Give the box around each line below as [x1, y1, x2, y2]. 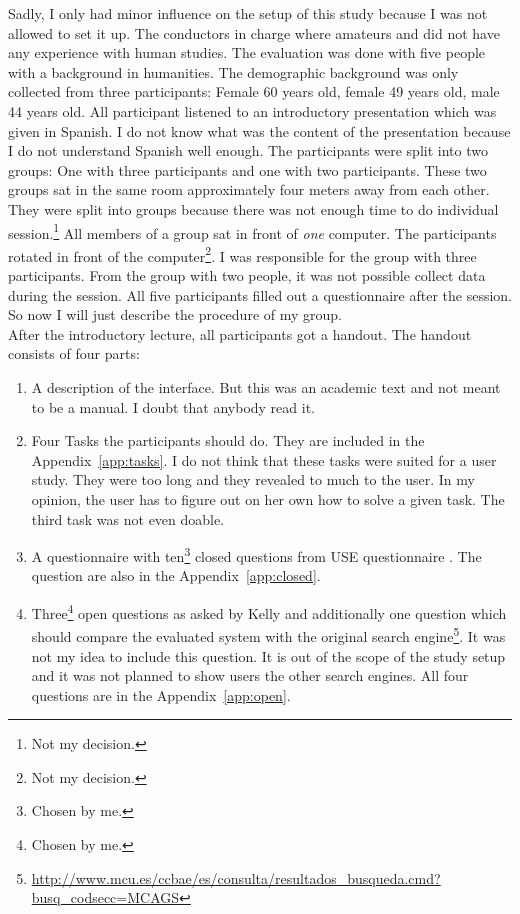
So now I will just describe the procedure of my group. [8, 304, 342, 325]
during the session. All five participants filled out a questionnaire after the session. [8, 284, 513, 305]
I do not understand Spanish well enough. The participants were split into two [8, 140, 488, 161]
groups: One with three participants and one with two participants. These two [8, 159, 487, 180]
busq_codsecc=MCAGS [31, 887, 180, 908]
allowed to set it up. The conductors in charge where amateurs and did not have [8, 22, 500, 43]
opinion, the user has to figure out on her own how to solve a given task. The [31, 488, 505, 509]
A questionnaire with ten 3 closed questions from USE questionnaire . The [31, 543, 482, 566]
